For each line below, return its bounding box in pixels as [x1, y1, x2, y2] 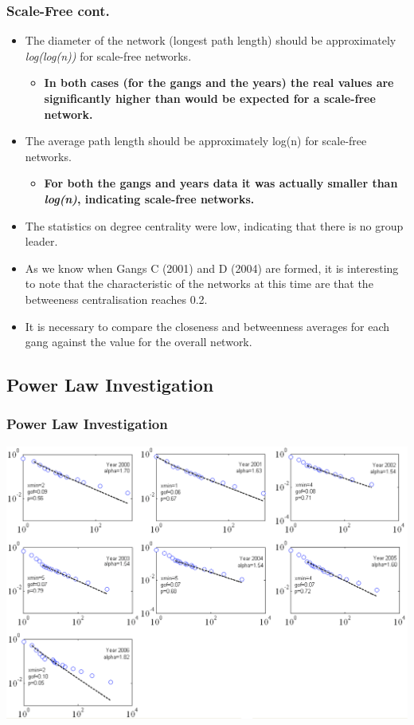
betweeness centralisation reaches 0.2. [25, 290, 208, 307]
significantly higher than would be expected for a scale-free [44, 90, 376, 106]
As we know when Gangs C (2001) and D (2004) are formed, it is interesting [25, 259, 399, 276]
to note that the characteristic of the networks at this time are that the [25, 275, 373, 292]
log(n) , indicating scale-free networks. [44, 190, 255, 207]
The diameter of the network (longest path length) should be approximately [25, 32, 396, 49]
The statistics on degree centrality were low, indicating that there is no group [25, 217, 404, 234]
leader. [25, 233, 58, 250]
